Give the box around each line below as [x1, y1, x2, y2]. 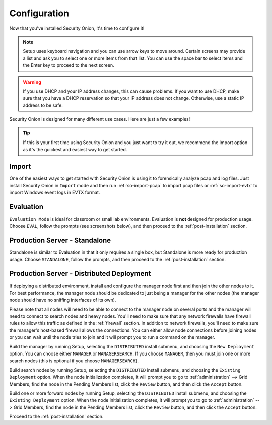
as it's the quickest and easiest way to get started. [23, 147, 127, 153]
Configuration [9, 8, 70, 19]
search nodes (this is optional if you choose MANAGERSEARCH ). [9, 358, 139, 364]
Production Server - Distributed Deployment [9, 269, 151, 278]
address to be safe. [23, 102, 63, 108]
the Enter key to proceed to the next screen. [23, 62, 114, 68]
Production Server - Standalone [9, 236, 111, 245]
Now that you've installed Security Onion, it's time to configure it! [9, 25, 145, 31]
